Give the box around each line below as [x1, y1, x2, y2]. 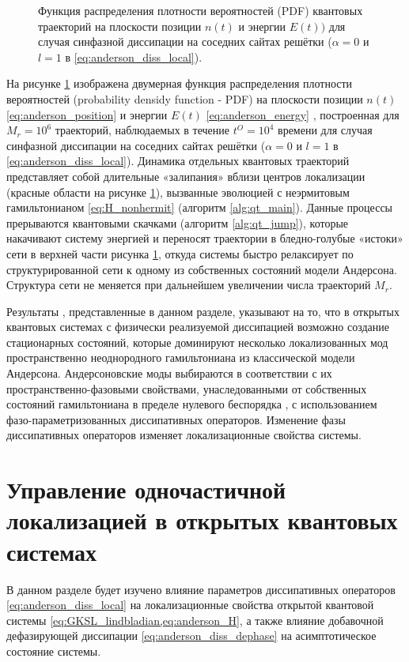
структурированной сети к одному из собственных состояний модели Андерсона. [6, 261, 397, 277]
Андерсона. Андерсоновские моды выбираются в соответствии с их [6, 365, 332, 382]
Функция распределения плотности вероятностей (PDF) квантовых [38, 2, 363, 18]
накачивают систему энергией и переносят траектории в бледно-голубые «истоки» [6, 230, 403, 246]
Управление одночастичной [6, 473, 286, 506]
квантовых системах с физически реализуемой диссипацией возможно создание [6, 318, 389, 335]
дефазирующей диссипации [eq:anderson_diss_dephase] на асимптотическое [6, 627, 377, 644]
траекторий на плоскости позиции [38, 17, 202, 34]
